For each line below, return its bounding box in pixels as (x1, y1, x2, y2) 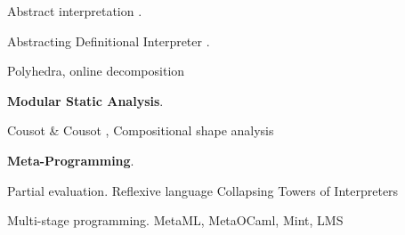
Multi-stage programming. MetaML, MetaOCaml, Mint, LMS (7, 211, 344, 230)
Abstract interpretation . (7, 2, 142, 20)
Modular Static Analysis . (7, 91, 164, 109)
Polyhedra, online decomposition (7, 61, 185, 80)
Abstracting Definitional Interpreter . (7, 31, 210, 50)
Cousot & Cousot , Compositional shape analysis (7, 121, 274, 140)
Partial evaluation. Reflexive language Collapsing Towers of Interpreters (7, 181, 399, 199)
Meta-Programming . (7, 150, 134, 169)
